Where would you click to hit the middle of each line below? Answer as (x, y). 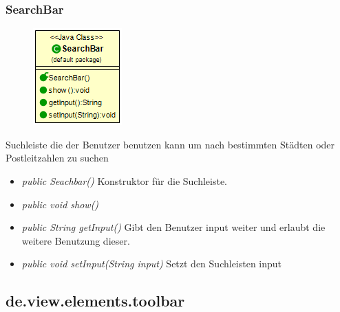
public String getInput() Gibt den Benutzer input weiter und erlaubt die (173, 227)
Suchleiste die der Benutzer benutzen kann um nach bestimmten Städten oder (170, 144)
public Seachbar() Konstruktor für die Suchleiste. (125, 181)
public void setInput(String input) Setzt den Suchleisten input (152, 264)
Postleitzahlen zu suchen (57, 158)
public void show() (60, 204)
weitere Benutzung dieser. (76, 240)
